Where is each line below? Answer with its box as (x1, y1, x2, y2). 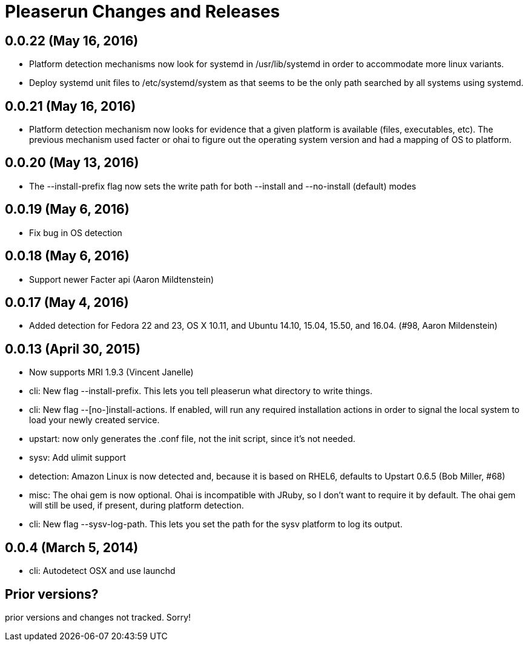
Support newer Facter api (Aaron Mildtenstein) (29, 274, 214, 285)
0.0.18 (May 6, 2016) (5, 248, 130, 264)
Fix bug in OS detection (29, 227, 122, 238)
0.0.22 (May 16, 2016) (5, 33, 139, 48)
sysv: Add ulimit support (29, 452, 126, 463)
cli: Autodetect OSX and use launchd (29, 565, 176, 576)
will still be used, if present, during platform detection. (29, 500, 244, 511)
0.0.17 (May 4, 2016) (5, 294, 129, 310)
